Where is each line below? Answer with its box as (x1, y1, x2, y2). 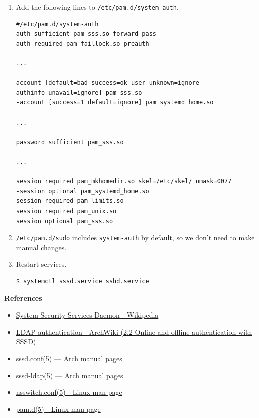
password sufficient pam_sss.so (16, 138, 124, 146)
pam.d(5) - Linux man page (16, 403, 101, 414)
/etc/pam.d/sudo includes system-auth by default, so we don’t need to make (16, 232, 255, 243)
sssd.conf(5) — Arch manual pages (16, 353, 122, 363)
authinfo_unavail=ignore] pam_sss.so (16, 89, 142, 96)
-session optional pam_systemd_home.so (16, 187, 149, 195)
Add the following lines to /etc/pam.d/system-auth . (16, 2, 179, 12)
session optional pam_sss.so (16, 217, 113, 225)
